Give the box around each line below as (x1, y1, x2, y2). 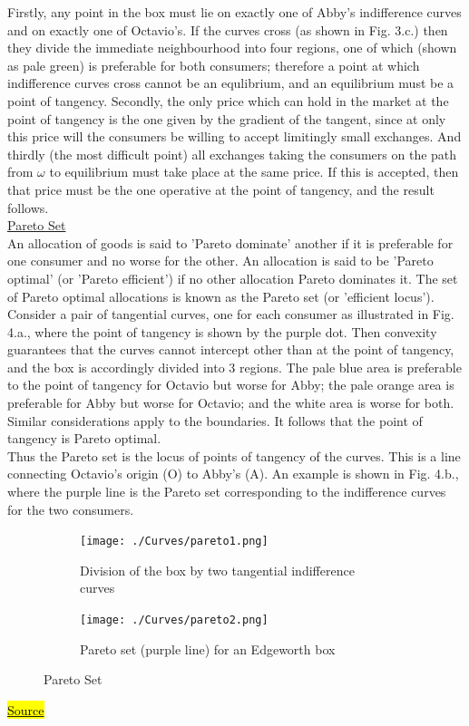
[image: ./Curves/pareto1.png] (80, 535, 269, 548)
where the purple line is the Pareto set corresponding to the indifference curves (7, 482, 446, 501)
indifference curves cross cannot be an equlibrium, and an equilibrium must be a (7, 73, 454, 92)
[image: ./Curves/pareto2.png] (80, 614, 269, 627)
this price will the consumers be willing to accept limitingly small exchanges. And (7, 127, 462, 146)
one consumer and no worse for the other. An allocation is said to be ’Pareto (7, 251, 434, 270)
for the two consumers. (7, 499, 134, 518)
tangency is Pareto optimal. (7, 429, 161, 448)
